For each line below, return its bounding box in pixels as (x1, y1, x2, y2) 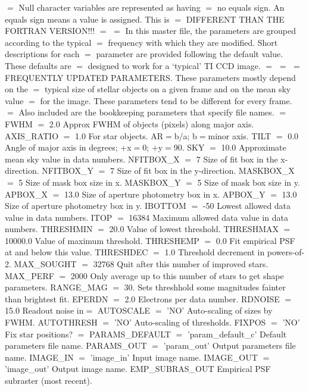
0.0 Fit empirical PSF (216, 234, 295, 246)
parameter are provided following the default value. (96, 48, 283, 60)
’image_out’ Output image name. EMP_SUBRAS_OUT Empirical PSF (5, 362, 271, 375)
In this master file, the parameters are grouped (125, 24, 296, 37)
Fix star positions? (5, 327, 73, 340)
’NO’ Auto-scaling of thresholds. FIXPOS (114, 316, 266, 329)
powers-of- (267, 246, 305, 258)
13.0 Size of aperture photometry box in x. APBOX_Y (64, 187, 266, 200)
